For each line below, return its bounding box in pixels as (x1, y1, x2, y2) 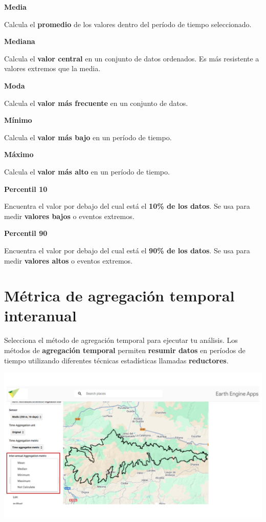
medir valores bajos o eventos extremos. (4, 210, 135, 221)
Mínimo (4, 115, 32, 125)
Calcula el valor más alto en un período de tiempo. (4, 166, 170, 177)
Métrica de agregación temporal (4, 285, 235, 306)
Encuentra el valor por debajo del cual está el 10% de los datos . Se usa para (4, 201, 250, 211)
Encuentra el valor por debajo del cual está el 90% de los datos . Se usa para (4, 245, 250, 255)
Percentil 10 (4, 183, 48, 194)
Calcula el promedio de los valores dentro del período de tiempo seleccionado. (4, 18, 252, 29)
